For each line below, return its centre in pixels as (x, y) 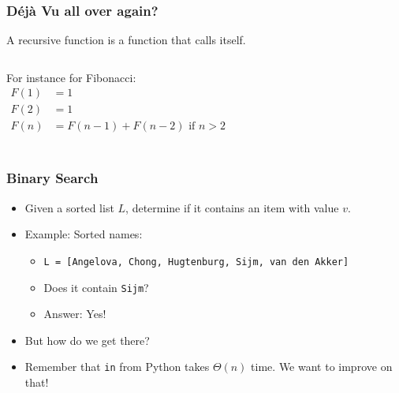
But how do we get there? (87, 340)
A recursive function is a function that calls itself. (126, 40)
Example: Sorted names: (84, 234)
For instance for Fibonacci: (71, 77)
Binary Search (52, 178)
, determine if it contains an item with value (232, 207)
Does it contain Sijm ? (96, 287)
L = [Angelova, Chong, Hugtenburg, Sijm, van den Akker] (196, 262)
